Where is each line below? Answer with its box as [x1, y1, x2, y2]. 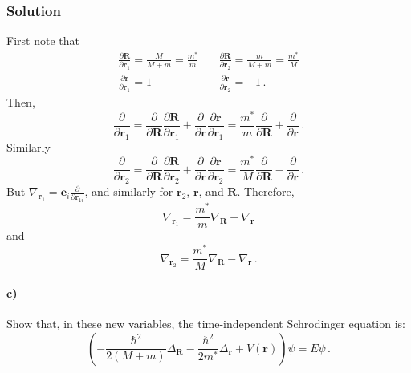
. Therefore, [237, 183, 295, 200]
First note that [6, 32, 79, 49]
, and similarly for [84, 183, 173, 200]
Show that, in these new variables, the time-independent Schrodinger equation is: [6, 314, 405, 331]
